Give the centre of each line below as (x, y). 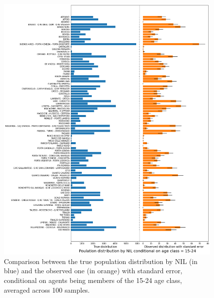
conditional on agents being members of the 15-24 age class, (93, 280)
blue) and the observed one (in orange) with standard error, (93, 271)
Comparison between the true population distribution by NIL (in (101, 261)
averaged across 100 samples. (47, 290)
